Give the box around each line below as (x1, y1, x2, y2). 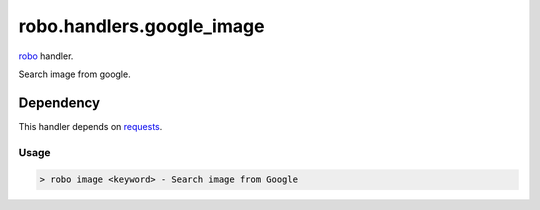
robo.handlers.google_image (18, 15, 265, 37)
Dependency (18, 94, 100, 111)
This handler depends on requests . (18, 120, 163, 132)
